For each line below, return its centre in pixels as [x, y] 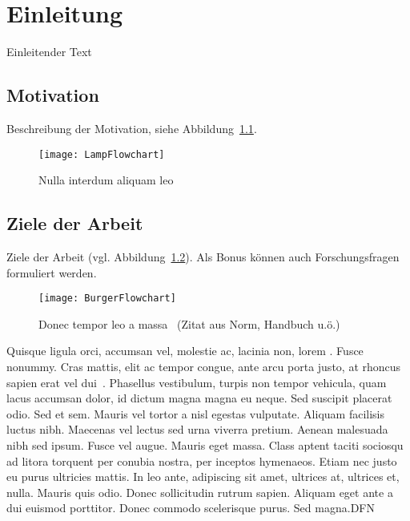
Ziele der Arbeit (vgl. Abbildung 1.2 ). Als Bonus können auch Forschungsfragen [203, 256]
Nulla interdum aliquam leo [106, 180]
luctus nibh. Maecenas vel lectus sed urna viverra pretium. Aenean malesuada [197, 429]
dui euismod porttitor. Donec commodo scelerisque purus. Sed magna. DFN [191, 508]
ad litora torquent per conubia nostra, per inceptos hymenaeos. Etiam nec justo [202, 460]
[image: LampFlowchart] [102, 154]
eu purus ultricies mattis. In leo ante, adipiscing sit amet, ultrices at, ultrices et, [203, 477]
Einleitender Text [49, 52]
